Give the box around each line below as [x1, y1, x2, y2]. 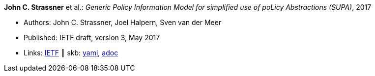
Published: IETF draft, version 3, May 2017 [24, 33, 160, 42]
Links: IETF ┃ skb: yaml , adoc [24, 49, 118, 57]
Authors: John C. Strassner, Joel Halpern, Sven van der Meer [24, 18, 222, 26]
